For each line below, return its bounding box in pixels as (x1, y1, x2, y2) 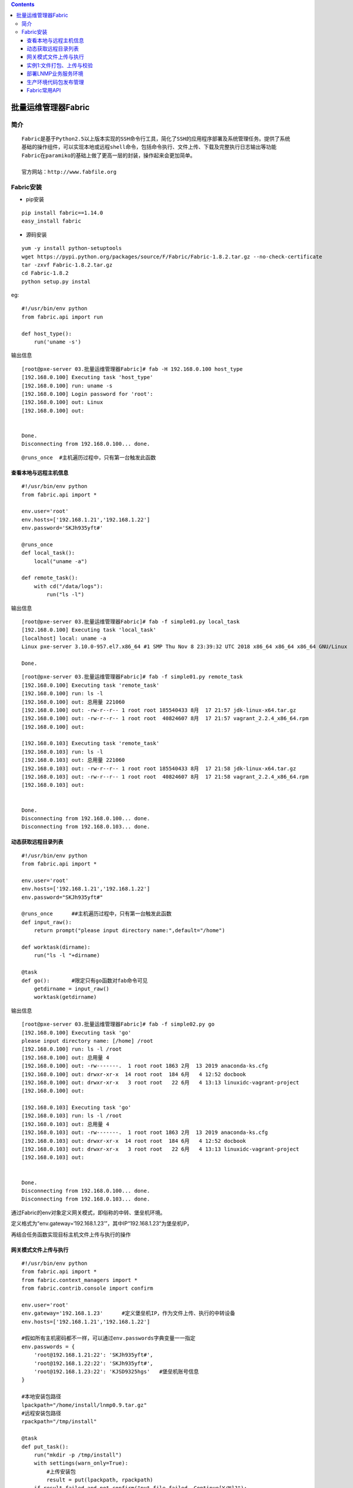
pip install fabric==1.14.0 (21, 209, 103, 216)
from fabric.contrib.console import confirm (21, 1285, 154, 1292)
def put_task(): (21, 1443, 69, 1450)
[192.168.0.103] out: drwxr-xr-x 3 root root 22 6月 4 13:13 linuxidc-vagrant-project (21, 1146, 300, 1153)
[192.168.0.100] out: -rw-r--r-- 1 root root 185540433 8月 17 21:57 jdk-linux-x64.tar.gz (21, 707, 297, 714)
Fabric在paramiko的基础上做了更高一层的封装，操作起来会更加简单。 (21, 152, 196, 159)
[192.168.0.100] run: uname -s (21, 382, 113, 389)
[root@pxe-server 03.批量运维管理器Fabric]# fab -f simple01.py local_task (21, 618, 240, 625)
